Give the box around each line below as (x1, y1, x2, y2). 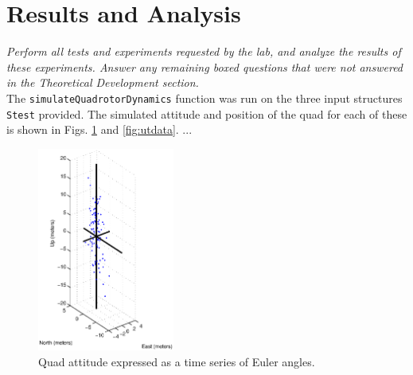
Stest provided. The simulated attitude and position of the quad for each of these (6, 105, 407, 122)
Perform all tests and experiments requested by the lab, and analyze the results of (6, 43, 401, 60)
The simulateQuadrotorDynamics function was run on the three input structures (6, 89, 403, 106)
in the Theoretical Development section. (6, 74, 199, 91)
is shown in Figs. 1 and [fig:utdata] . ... (6, 121, 193, 138)
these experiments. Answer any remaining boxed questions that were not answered (6, 58, 403, 75)
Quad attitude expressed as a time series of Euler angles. (38, 353, 315, 369)
